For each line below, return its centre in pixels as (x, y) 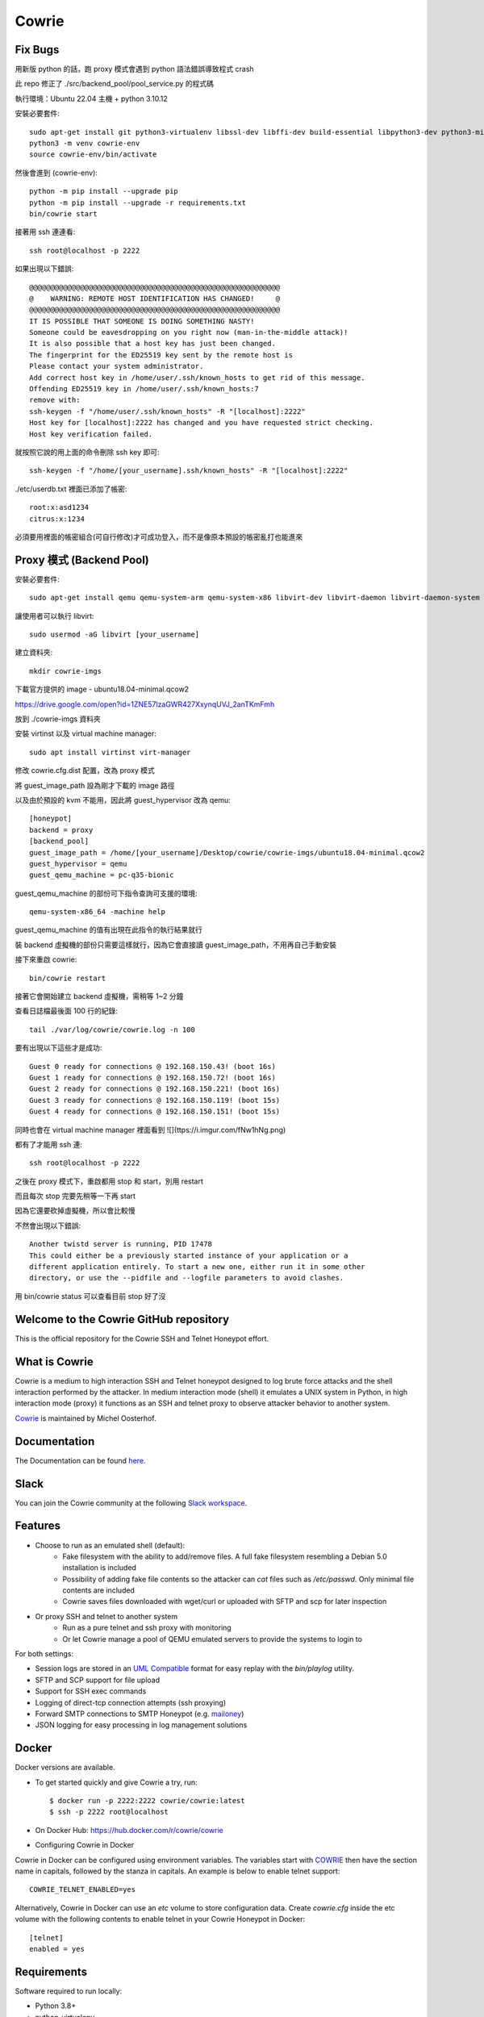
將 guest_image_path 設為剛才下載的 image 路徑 (95, 785)
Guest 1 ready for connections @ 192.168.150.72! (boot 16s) (152, 1077)
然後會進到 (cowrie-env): (56, 173)
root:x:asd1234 (59, 507)
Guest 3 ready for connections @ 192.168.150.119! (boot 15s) (155, 1100)
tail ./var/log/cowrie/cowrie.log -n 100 (112, 1029)
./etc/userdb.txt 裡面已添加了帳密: (71, 489)
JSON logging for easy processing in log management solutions (141, 1725)
